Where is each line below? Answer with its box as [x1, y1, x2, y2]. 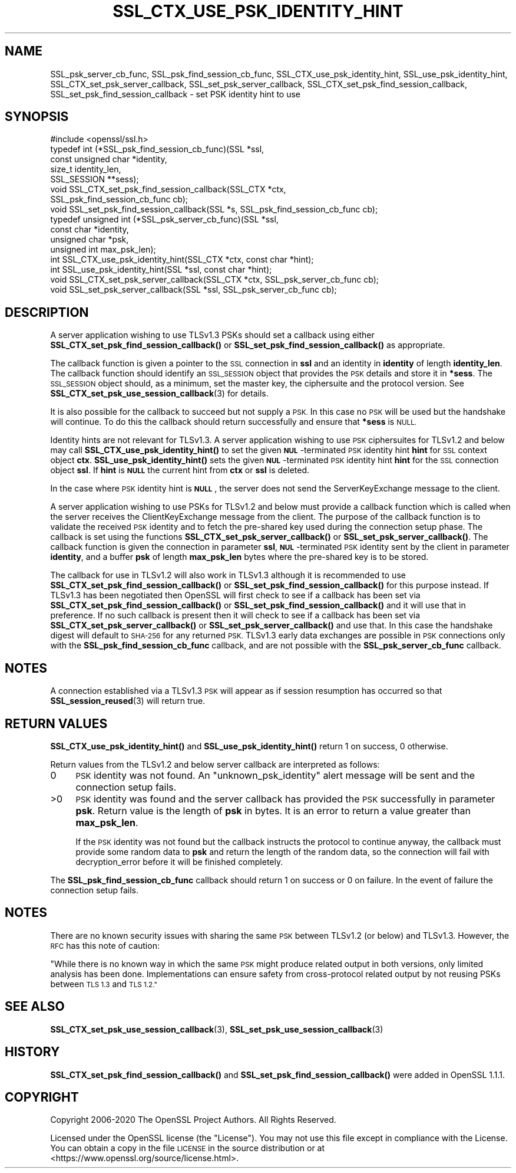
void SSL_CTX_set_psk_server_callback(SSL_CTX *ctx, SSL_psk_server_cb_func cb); [50, 274, 379, 285]
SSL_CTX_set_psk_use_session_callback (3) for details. [50, 388, 269, 399]
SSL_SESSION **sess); [50, 174, 139, 185]
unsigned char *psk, [50, 234, 129, 245]
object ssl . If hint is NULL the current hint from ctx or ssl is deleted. [50, 465, 310, 476]
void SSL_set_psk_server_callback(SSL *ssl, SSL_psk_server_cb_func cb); [50, 284, 337, 295]
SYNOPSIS [5, 109, 69, 124]
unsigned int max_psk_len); [50, 244, 156, 255]
